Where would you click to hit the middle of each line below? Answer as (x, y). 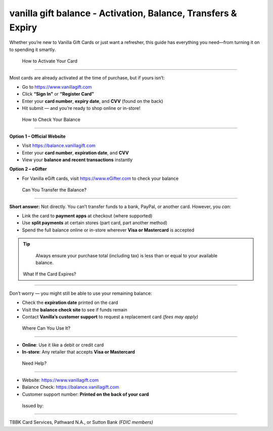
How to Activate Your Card (50, 61)
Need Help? (34, 363)
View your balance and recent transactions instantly (77, 160)
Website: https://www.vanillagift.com (60, 380)
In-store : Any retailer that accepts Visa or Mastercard (78, 352)
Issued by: (33, 406)
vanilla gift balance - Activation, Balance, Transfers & (123, 13)
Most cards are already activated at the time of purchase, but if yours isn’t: (87, 77)
